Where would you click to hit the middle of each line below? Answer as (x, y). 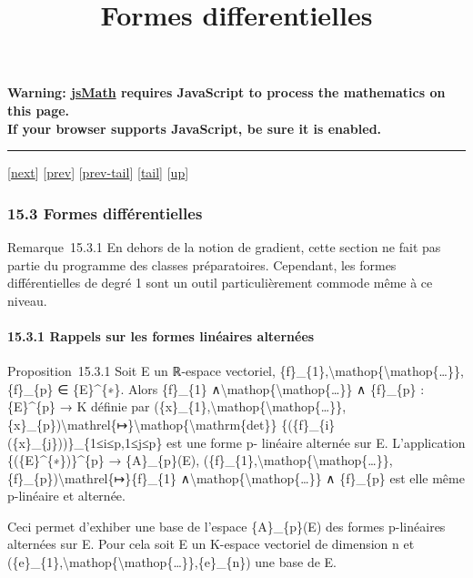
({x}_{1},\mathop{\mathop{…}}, (250, 406)
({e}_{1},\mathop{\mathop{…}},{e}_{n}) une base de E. (172, 562)
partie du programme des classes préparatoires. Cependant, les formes (202, 264)
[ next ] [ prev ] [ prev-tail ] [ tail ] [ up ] (98, 172)
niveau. (27, 300)
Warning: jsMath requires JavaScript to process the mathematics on (226, 92)
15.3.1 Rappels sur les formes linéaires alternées (161, 335)
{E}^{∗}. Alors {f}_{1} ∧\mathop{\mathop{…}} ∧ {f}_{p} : (249, 388)
